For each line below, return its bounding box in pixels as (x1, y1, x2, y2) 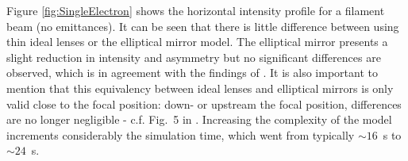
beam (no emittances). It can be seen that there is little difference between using (6, 17, 399, 34)
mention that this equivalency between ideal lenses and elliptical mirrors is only (6, 79, 394, 96)
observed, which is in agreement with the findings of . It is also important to (6, 64, 378, 81)
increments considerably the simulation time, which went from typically (6, 126, 355, 143)
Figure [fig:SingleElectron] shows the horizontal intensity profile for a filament (6, 2, 385, 18)
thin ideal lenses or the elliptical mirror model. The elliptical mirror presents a (6, 33, 388, 50)
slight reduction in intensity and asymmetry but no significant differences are (6, 48, 381, 65)
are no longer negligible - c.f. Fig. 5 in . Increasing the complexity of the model (6, 111, 392, 128)
